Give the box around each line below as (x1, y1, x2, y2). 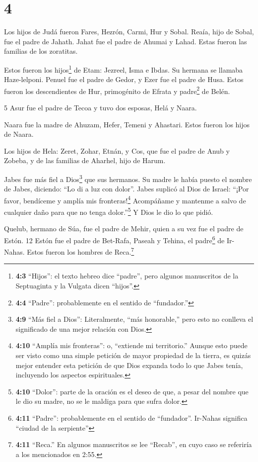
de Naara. (4, 129, 34, 139)
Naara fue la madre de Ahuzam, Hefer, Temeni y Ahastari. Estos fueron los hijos (4, 119, 250, 129)
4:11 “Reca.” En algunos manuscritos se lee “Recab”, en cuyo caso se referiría (15, 439, 252, 450)
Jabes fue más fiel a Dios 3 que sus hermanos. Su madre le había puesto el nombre (4, 172, 252, 184)
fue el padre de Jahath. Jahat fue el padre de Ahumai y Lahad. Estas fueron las (4, 36, 247, 46)
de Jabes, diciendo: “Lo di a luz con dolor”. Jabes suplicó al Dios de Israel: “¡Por (4, 184, 249, 194)
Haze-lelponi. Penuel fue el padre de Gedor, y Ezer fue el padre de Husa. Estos (4, 74, 244, 85)
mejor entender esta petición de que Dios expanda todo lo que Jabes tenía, (15, 360, 243, 370)
